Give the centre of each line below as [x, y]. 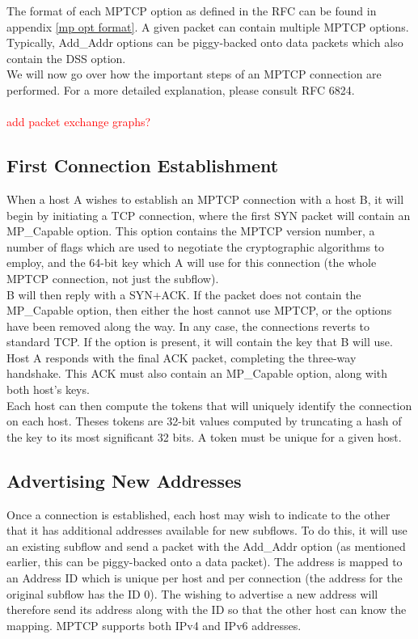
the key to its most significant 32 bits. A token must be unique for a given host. [204, 436]
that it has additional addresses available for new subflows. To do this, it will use [207, 530]
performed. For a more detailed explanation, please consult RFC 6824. [181, 89]
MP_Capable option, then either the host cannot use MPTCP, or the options [199, 310]
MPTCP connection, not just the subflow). [113, 278]
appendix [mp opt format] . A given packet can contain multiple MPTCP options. [208, 26]
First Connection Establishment [143, 165]
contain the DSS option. [66, 58]
